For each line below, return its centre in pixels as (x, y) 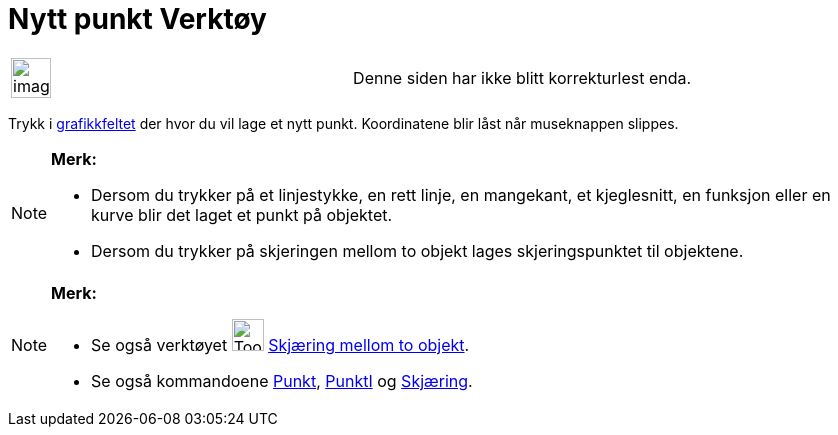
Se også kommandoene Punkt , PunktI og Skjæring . (282, 380)
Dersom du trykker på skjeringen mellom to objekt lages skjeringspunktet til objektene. (417, 250)
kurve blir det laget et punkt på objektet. (242, 214)
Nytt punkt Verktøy (137, 19)
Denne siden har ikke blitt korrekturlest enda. (522, 77)
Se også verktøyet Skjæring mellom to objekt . (280, 344)
